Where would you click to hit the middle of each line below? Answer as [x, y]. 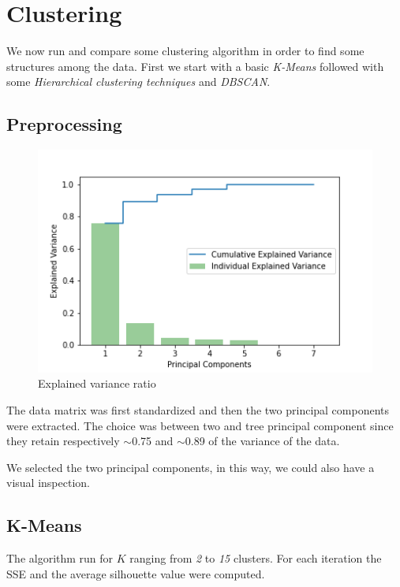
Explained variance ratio [97, 383]
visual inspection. [48, 483]
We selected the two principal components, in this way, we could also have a [191, 467]
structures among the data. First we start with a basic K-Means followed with [195, 66]
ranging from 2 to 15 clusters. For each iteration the [256, 558]
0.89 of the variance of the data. [262, 441]
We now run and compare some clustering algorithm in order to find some [185, 51]
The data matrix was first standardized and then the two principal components [198, 409]
